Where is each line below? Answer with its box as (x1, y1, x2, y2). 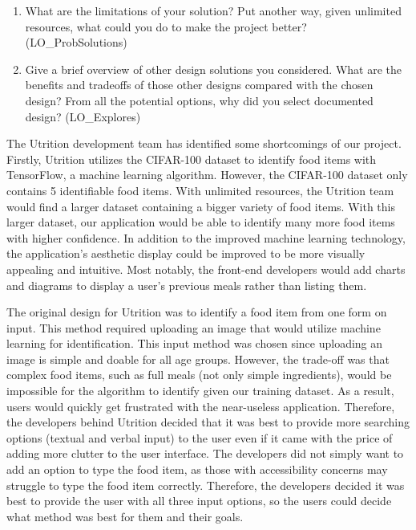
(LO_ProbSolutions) (25, 34, 127, 51)
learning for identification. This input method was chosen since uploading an (6, 335, 383, 352)
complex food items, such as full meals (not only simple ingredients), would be (6, 366, 392, 383)
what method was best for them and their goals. (6, 508, 244, 524)
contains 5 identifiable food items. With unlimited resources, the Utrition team (6, 181, 394, 198)
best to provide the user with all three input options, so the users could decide (6, 492, 392, 509)
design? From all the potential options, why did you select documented (25, 92, 374, 108)
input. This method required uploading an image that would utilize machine (6, 319, 381, 336)
